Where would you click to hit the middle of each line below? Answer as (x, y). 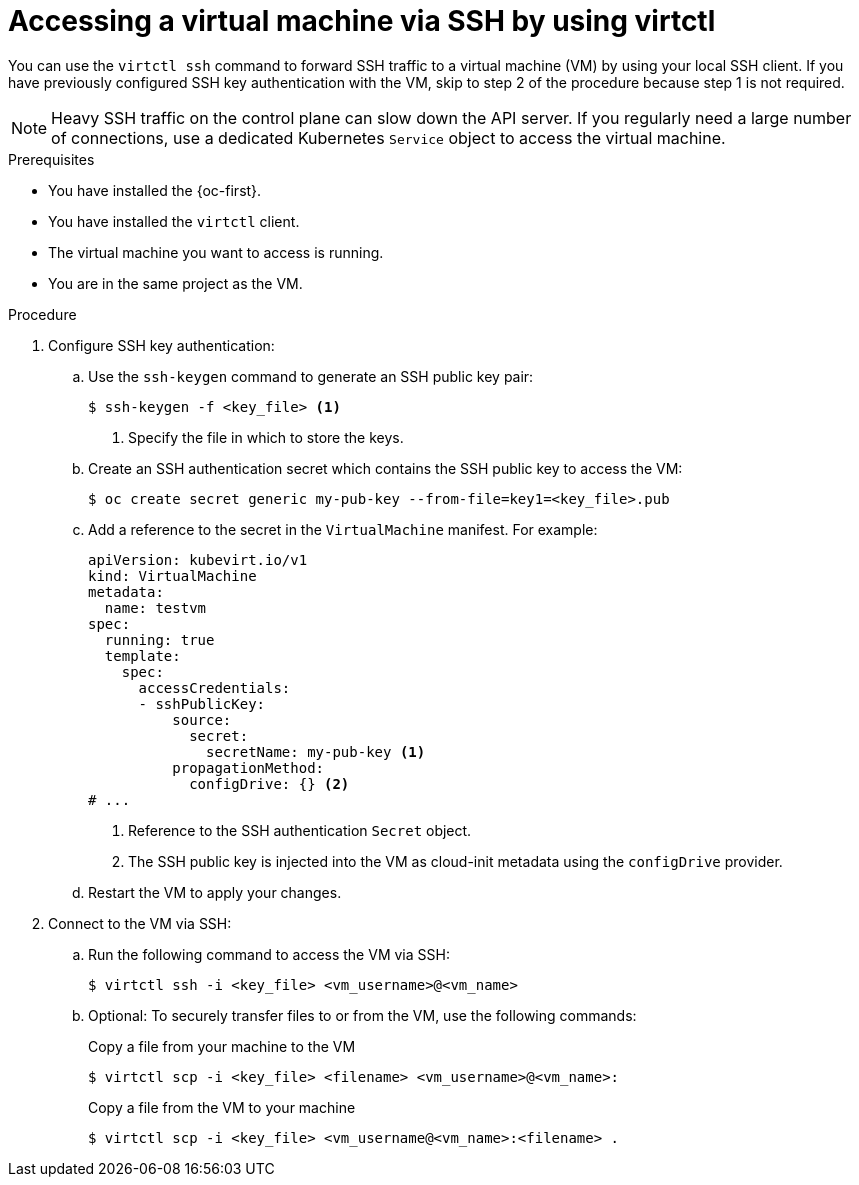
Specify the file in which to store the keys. (266, 437)
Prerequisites (51, 159)
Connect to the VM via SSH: (140, 923)
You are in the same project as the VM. (175, 283)
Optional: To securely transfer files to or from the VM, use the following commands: (362, 1015)
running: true (159, 639)
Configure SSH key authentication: (161, 345)
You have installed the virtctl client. (174, 221)
